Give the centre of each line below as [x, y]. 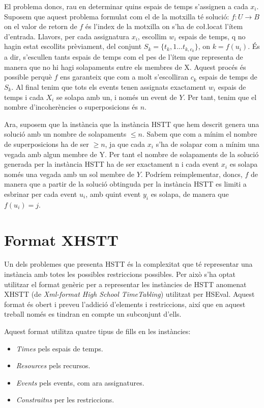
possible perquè [28, 77]
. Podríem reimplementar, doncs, [192, 174]
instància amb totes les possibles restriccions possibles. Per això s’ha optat [120, 274]
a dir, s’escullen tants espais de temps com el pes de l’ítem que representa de [124, 57]
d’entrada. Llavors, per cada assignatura [67, 36]
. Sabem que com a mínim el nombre [200, 134]
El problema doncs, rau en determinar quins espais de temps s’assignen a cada [126, 6]
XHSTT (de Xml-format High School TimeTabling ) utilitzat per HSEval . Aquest [129, 294]
